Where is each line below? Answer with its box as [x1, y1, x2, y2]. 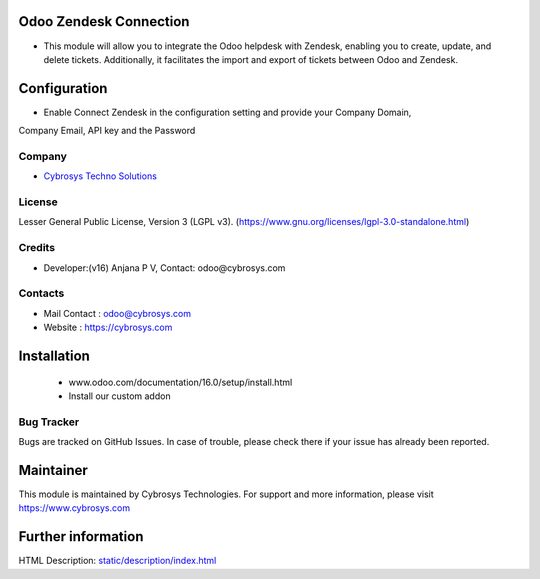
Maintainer [18, 461, 89, 479]
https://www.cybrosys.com [18, 502, 130, 514]
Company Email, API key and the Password [18, 125, 196, 137]
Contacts [18, 286, 65, 300]
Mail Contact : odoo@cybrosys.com [43, 307, 192, 319]
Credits [18, 241, 55, 255]
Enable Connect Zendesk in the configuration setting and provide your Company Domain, [43, 106, 412, 118]
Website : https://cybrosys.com [43, 321, 173, 334]
